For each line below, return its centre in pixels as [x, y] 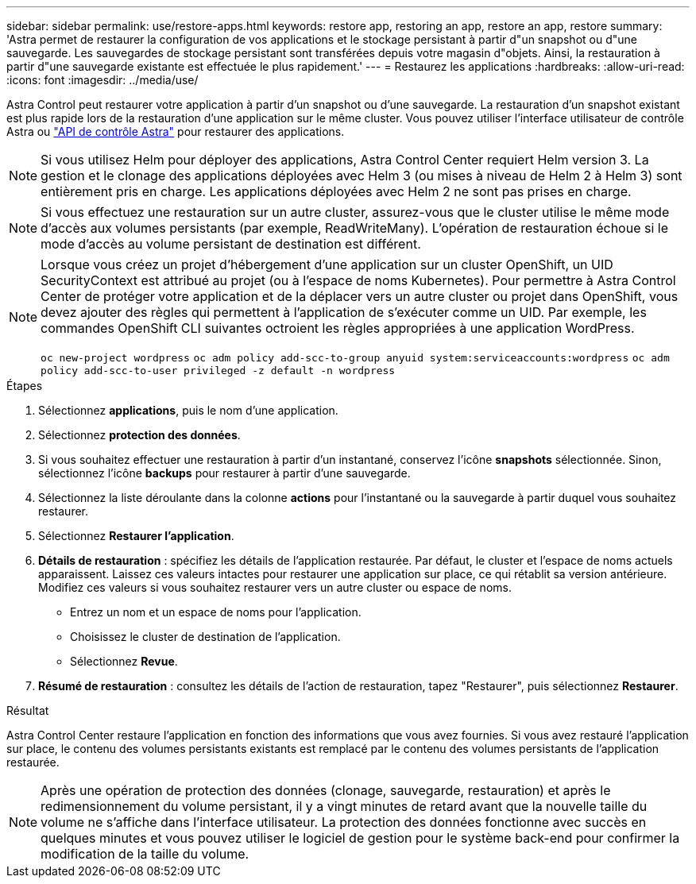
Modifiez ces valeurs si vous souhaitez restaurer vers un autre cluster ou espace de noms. [275, 587]
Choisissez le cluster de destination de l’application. [205, 637]
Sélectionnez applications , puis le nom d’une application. [188, 410]
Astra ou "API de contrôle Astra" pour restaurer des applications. [176, 131]
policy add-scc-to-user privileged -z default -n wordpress [218, 371]
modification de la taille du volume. [145, 854]
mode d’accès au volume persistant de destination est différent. [231, 244]
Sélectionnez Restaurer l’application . [136, 536]
